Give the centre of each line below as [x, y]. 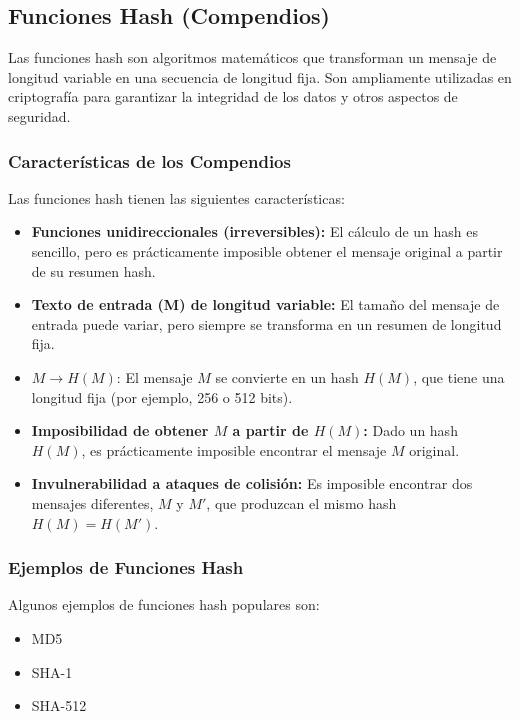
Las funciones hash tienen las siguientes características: [176, 197]
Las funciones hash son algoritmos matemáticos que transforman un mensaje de [252, 57]
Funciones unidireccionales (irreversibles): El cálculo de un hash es [255, 231]
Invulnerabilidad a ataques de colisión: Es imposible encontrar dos [252, 483]
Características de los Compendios [149, 160]
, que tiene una [459, 376]
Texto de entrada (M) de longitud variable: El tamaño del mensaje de [265, 304]
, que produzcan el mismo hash [301, 502]
